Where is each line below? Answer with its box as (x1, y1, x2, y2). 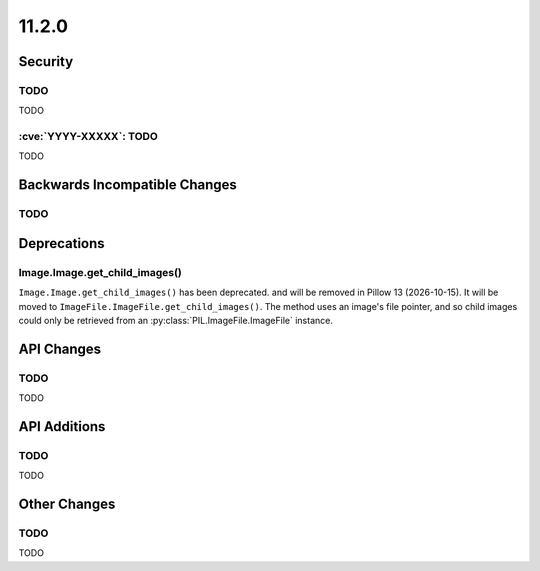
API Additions (18, 418, 106, 435)
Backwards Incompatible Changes (18, 176, 237, 194)
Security (18, 53, 74, 70)
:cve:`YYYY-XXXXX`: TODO (18, 130, 159, 144)
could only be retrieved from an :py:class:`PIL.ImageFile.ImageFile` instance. (18, 314, 334, 326)
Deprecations (18, 235, 105, 252)
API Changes (18, 340, 102, 357)
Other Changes (18, 496, 116, 513)
